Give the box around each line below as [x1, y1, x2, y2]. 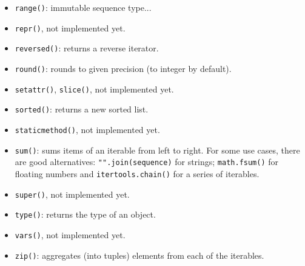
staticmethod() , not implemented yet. [15, 123, 160, 135]
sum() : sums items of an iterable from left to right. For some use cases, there [15, 143, 300, 156]
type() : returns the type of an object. [15, 208, 156, 221]
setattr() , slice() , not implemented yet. [15, 82, 174, 95]
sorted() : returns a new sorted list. [15, 103, 149, 115]
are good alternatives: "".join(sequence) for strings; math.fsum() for [15, 155, 279, 168]
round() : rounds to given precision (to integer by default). [15, 62, 232, 74]
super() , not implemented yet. [15, 187, 130, 200]
